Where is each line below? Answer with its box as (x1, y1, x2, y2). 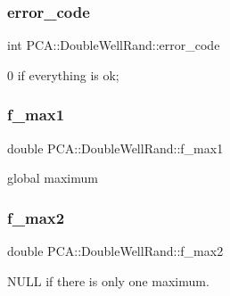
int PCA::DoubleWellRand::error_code (7, 36, 220, 54)
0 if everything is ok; (7, 65, 119, 84)
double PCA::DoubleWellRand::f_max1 (7, 138, 224, 157)
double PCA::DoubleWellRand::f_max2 (7, 242, 224, 260)
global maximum (7, 169, 98, 187)
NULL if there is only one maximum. (7, 271, 209, 290)
